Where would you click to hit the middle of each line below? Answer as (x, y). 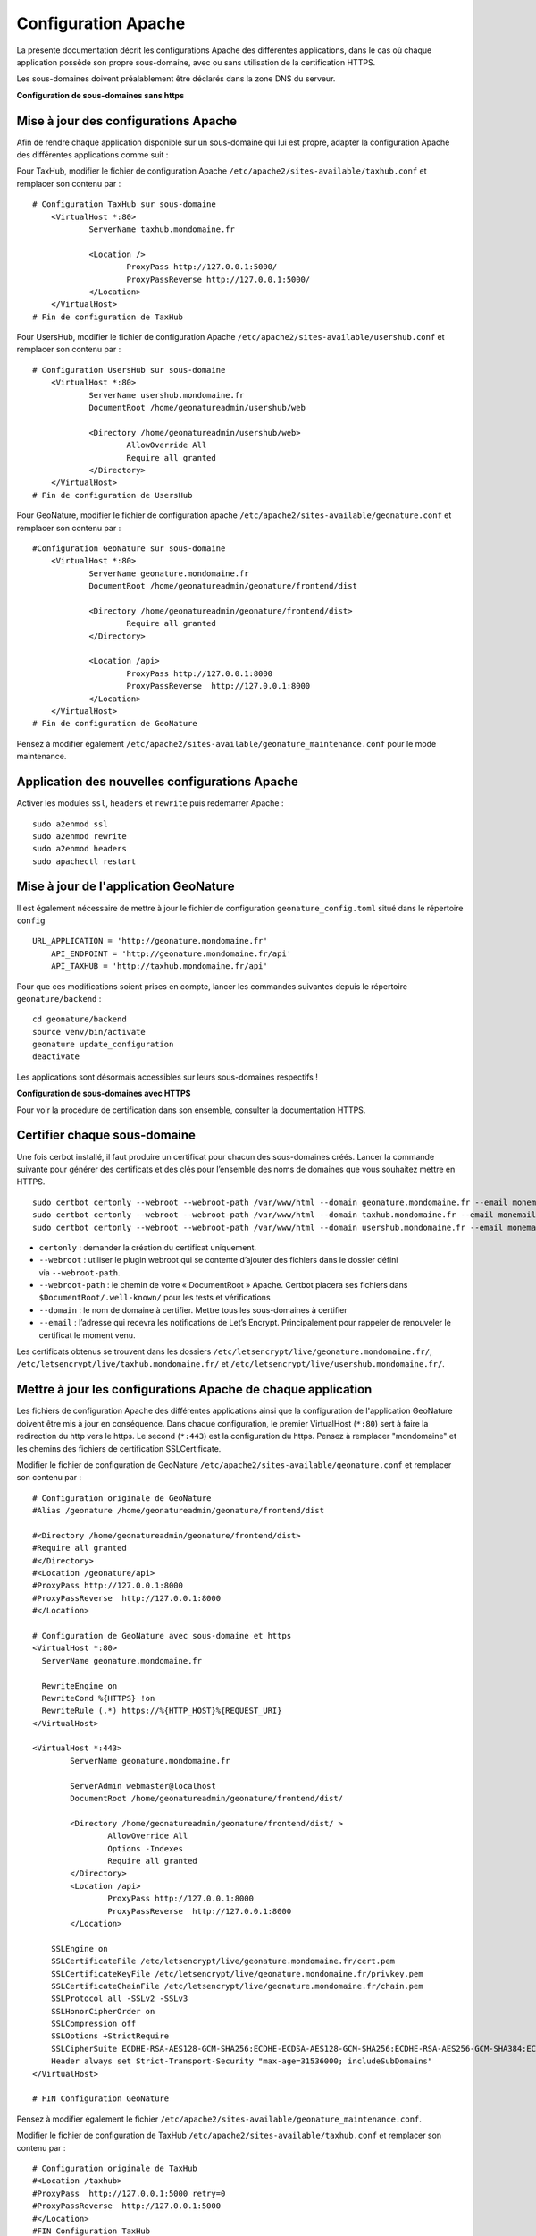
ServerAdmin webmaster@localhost (143, 1786)
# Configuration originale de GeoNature (122, 1498)
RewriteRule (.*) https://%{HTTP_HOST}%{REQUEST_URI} (162, 1711)
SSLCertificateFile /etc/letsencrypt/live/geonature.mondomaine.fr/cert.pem (223, 1961)
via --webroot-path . (80, 1272)
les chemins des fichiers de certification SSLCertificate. (119, 1448)
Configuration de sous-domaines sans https (100, 95)
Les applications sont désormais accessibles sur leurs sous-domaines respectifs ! (167, 1077)
